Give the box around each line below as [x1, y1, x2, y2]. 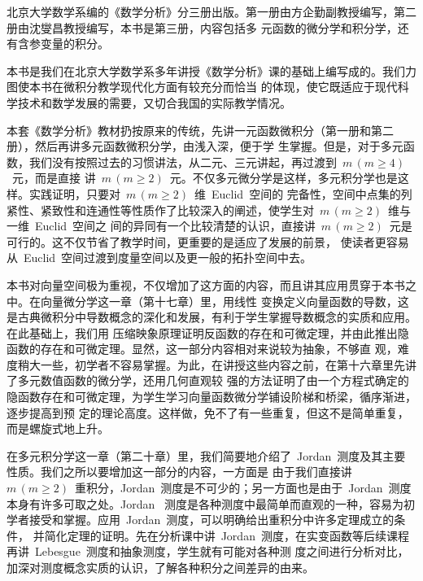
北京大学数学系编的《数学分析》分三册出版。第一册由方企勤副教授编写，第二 [7, 3, 416, 20]
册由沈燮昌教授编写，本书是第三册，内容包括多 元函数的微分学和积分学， [7, 19, 398, 36]
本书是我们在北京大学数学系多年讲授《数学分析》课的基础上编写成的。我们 [7, 62, 405, 79]
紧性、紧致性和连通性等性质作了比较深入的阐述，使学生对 [7, 201, 314, 218]
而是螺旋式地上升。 [7, 420, 109, 437]
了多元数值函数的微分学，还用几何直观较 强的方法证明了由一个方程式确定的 [7, 372, 409, 389]
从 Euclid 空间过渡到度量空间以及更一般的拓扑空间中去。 [7, 249, 312, 266]
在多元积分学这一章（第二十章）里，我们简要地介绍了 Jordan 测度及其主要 [7, 447, 406, 464]
